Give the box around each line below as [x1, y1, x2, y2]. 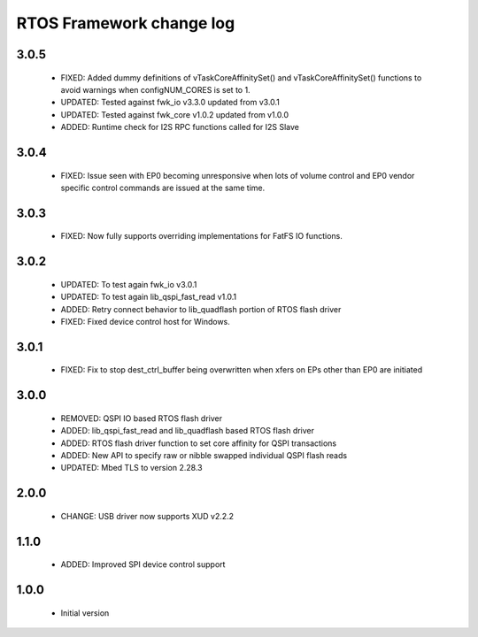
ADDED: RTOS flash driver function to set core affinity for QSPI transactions [60, 438, 337, 449]
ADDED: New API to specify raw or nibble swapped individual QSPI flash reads [60, 449, 348, 460]
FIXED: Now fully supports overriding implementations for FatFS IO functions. [60, 231, 343, 242]
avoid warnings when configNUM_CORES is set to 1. [60, 84, 251, 95]
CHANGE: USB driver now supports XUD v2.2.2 [60, 510, 235, 521]
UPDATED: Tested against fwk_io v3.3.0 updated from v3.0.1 [60, 97, 281, 108]
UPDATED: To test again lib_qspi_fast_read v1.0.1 [60, 292, 237, 303]
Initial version [60, 607, 110, 618]
